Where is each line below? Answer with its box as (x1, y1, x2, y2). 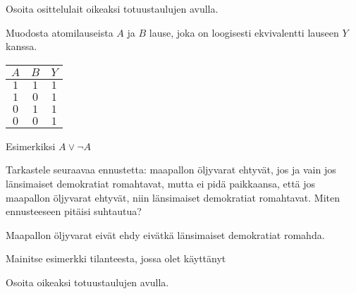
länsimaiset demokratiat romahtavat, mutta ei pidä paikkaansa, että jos (6, 176, 316, 190)
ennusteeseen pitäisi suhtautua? (6, 204, 142, 219)
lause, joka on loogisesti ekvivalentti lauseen (149, 25, 339, 39)
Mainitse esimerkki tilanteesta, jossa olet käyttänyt (6, 251, 226, 266)
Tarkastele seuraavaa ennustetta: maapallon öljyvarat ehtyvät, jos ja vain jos (6, 162, 336, 177)
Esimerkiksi (6, 138, 56, 153)
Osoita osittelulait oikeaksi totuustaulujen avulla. (6, 1, 219, 16)
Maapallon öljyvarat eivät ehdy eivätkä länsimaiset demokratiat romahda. (6, 227, 325, 242)
